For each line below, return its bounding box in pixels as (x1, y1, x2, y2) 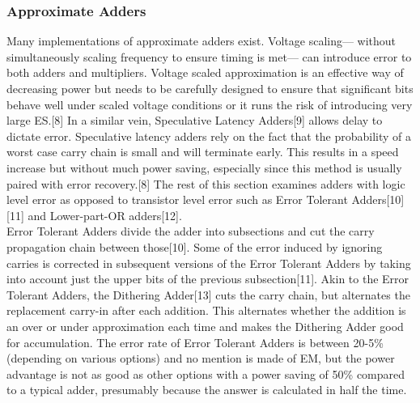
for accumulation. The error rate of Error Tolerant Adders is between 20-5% (6, 333, 384, 350)
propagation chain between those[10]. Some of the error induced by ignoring (6, 238, 383, 255)
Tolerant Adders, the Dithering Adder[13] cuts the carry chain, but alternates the (6, 286, 410, 303)
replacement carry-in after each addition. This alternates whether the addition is (6, 302, 406, 319)
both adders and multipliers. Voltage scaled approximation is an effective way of (6, 64, 404, 81)
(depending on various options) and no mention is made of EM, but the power (6, 350, 395, 367)
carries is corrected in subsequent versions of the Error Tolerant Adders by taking (6, 254, 411, 271)
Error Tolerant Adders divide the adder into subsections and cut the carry (6, 223, 375, 240)
